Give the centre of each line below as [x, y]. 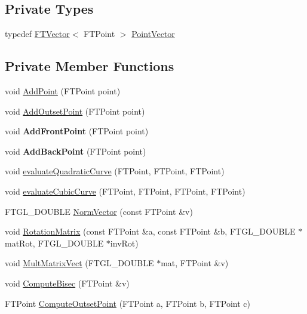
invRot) [124, 243]
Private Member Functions [90, 66]
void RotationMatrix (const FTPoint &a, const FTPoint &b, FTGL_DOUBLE [150, 231]
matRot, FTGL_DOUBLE [54, 243]
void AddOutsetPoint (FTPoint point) [75, 111]
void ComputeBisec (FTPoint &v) [67, 283]
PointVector [153, 34]
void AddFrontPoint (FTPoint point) [77, 131]
